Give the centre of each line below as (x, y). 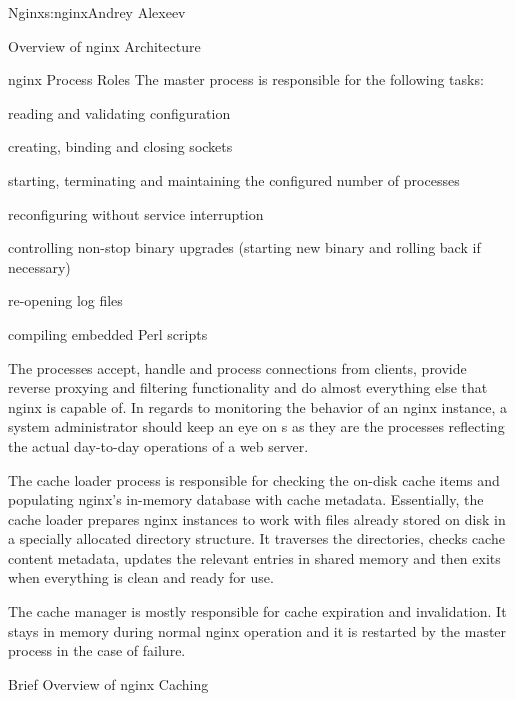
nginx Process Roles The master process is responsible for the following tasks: (246, 79)
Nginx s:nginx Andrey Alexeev (97, 12)
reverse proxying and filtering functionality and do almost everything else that (248, 387)
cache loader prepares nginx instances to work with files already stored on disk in (257, 518)
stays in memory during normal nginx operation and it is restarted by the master (257, 630)
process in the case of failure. (97, 650)
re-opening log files (65, 300)
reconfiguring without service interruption (136, 213)
